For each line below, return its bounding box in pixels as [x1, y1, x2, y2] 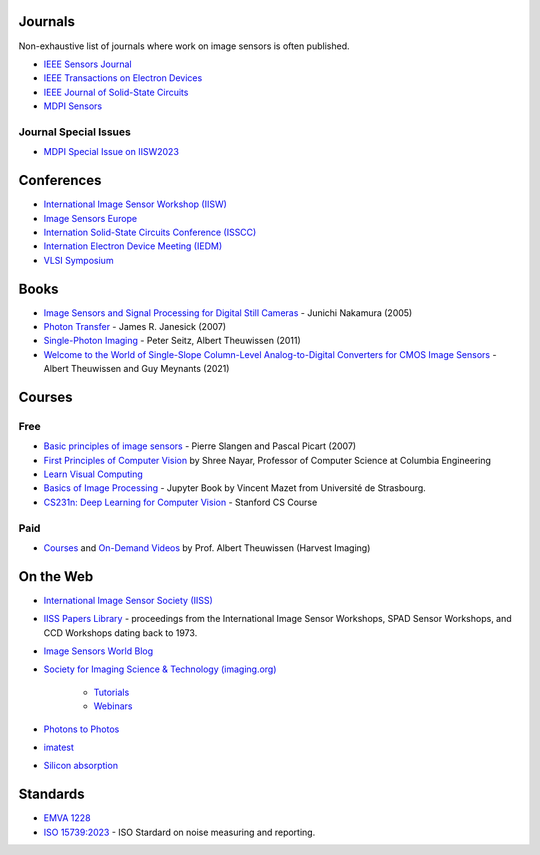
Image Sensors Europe [43, 212, 138, 224]
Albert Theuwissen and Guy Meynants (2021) [43, 363, 230, 375]
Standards [18, 786, 85, 803]
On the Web [18, 568, 94, 585]
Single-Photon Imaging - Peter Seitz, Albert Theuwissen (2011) [43, 335, 302, 347]
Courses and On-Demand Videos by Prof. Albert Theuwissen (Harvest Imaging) [43, 542, 371, 554]
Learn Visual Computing [43, 468, 144, 480]
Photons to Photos [43, 723, 120, 735]
